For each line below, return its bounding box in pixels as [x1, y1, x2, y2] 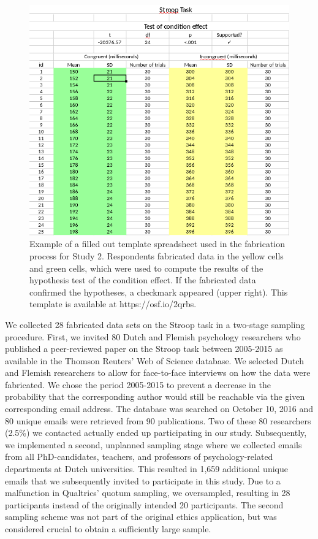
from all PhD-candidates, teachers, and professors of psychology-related [5, 450, 273, 463]
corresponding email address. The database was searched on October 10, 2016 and [5, 402, 314, 415]
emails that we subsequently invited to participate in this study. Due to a [5, 474, 281, 487]
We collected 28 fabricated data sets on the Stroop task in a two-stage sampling [5, 318, 305, 331]
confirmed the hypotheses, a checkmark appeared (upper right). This [29, 285, 288, 298]
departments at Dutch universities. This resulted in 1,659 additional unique [5, 462, 288, 475]
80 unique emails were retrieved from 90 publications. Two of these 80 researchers [5, 414, 311, 427]
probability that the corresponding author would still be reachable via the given [5, 390, 305, 403]
